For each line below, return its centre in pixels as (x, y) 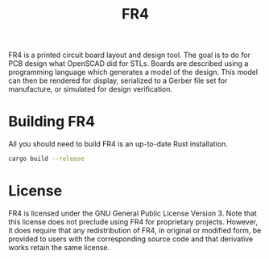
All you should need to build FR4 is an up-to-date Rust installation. (118, 144)
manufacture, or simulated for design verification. (91, 89)
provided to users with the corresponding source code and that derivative (131, 239)
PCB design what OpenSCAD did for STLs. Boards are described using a (128, 64)
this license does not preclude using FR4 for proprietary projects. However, (133, 221)
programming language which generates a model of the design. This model (133, 72)
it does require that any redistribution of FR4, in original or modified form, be (135, 230)
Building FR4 (52, 122)
